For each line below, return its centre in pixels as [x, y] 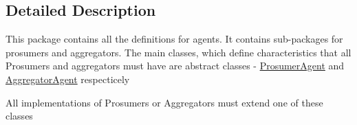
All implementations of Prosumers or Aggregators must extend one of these [164, 102]
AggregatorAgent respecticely [68, 79]
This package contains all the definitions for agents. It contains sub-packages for [174, 39]
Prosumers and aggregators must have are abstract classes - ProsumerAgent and [175, 66]
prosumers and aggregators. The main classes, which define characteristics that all [178, 52]
